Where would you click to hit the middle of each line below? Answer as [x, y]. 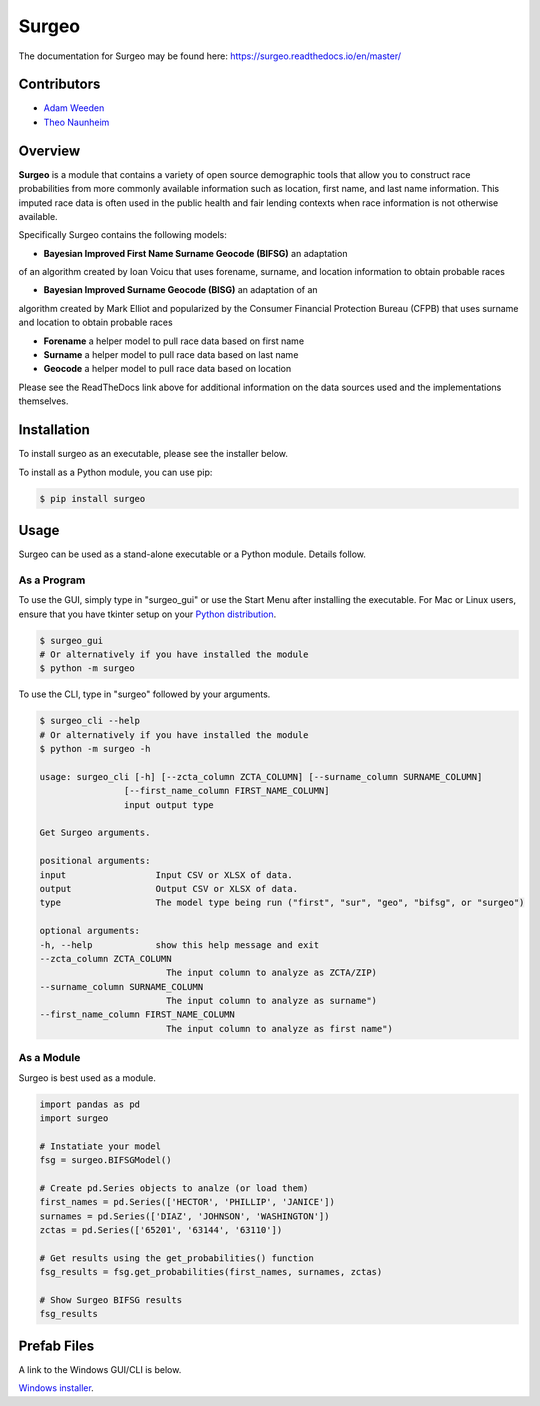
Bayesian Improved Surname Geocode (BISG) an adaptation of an [181, 290]
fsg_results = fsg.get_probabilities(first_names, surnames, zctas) [211, 1272]
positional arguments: [95, 861]
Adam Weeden [74, 108]
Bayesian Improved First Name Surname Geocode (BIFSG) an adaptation [195, 253]
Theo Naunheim [76, 122]
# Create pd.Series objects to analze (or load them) [174, 1188]
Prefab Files [56, 1345]
